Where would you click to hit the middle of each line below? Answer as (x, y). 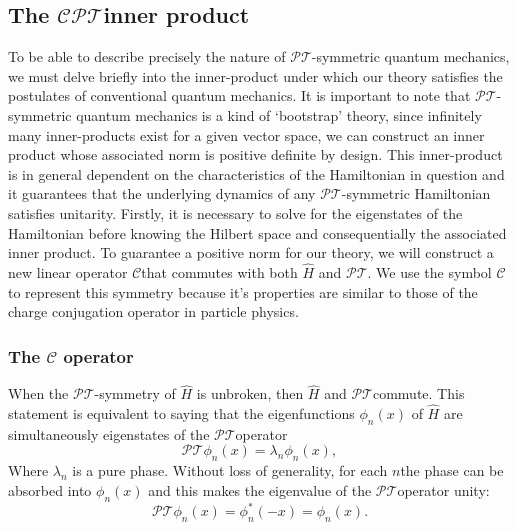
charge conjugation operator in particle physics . (153, 311)
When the (38, 393)
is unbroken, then (250, 393)
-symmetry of (135, 393)
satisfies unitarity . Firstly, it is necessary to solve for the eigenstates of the (235, 212)
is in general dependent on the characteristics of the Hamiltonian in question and (256, 173)
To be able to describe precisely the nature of (147, 56)
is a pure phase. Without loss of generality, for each (230, 470)
